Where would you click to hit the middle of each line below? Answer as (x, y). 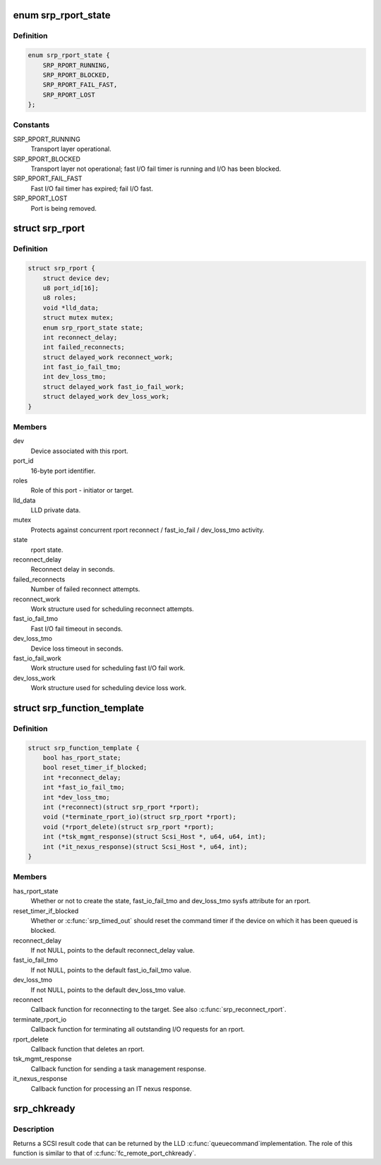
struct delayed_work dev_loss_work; (106, 397)
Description (34, 1129)
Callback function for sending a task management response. (119, 1068)
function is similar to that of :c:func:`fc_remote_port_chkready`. (105, 1153)
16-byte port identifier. (63, 471)
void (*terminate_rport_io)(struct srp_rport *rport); (139, 817)
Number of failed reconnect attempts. (85, 589)
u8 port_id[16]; (71, 288)
